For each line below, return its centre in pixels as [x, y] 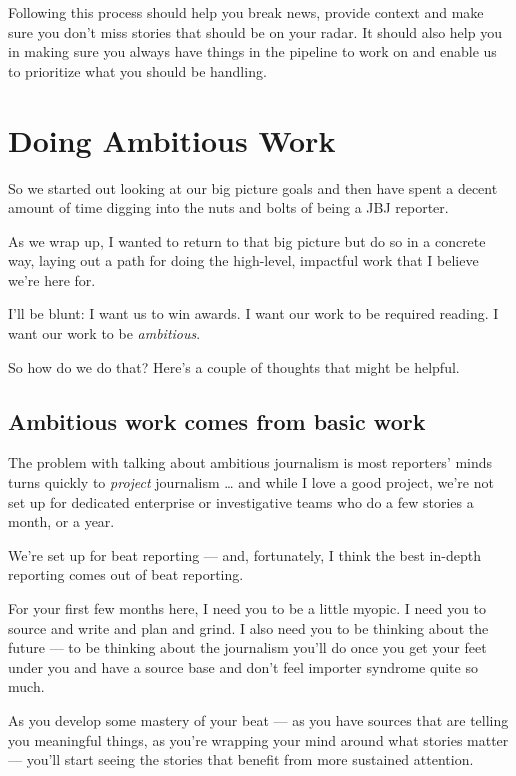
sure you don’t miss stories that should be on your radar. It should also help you [255, 31]
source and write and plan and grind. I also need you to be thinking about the [248, 627]
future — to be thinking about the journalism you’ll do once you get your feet [247, 647]
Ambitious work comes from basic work [217, 420]
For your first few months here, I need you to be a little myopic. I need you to [247, 608]
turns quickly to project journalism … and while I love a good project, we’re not [251, 482]
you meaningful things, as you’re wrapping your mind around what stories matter [258, 739]
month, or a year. [61, 521]
